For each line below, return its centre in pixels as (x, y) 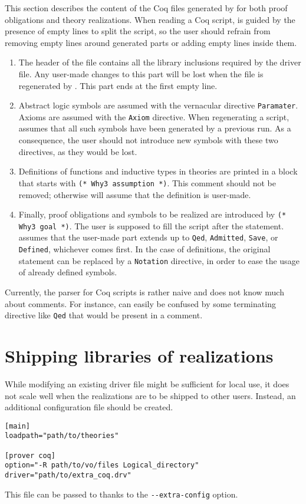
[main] (17, 426)
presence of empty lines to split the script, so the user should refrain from (138, 31)
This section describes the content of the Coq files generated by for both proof (146, 8)
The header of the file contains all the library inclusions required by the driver (160, 62)
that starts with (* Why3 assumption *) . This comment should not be (147, 182)
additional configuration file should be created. (89, 407)
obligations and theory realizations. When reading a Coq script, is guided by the (150, 19)
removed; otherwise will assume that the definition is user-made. (135, 194)
